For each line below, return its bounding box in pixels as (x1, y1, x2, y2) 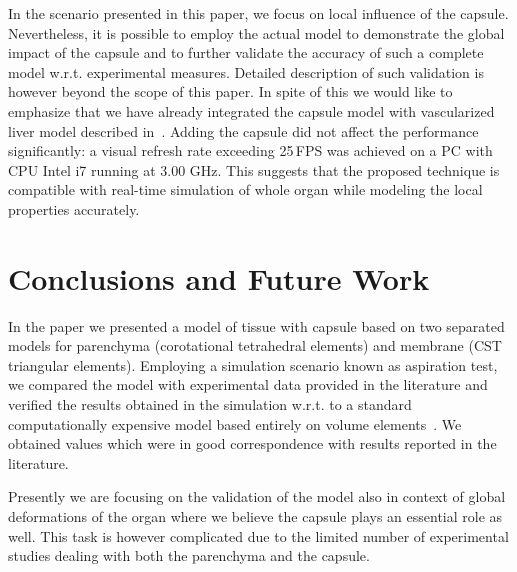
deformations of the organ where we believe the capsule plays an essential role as (8, 506, 503, 526)
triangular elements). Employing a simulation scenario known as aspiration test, (8, 354, 498, 375)
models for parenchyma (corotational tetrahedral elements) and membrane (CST (8, 335, 502, 356)
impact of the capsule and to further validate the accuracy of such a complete (8, 42, 484, 63)
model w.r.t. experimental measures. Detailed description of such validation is (8, 61, 484, 82)
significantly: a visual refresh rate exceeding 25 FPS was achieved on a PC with (8, 140, 493, 161)
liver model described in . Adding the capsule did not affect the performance (8, 120, 479, 141)
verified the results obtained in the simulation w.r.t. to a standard (8, 394, 412, 415)
